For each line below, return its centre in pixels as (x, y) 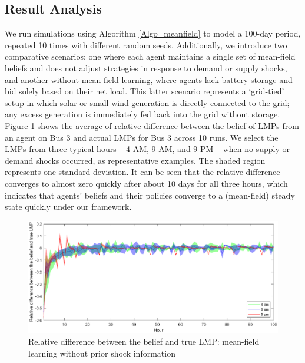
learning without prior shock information (102, 353)
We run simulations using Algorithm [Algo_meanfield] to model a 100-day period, (153, 33)
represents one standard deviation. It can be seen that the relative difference (142, 172)
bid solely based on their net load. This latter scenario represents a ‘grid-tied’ (145, 91)
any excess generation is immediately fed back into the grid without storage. (142, 114)
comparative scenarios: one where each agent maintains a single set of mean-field (150, 56)
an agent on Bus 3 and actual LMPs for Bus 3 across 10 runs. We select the (142, 137)
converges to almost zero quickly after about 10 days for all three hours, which (146, 183)
